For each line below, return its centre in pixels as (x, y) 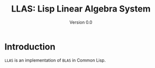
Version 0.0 (81, 22)
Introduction (30, 47)
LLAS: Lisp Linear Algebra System (81, 9)
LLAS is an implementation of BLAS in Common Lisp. (55, 60)
